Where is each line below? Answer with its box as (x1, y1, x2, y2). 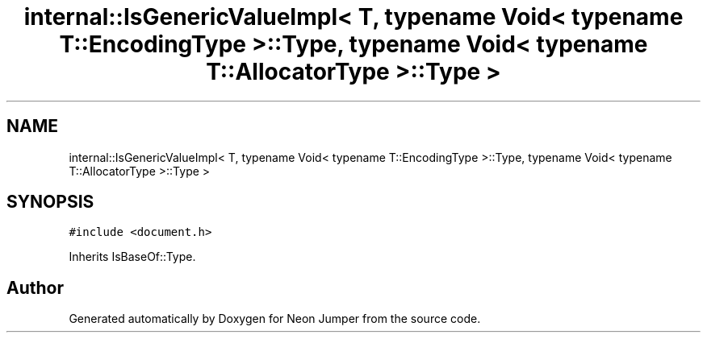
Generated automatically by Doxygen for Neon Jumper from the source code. (69, 312, 481, 326)
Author (6, 277, 64, 298)
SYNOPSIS (6, 192, 94, 213)
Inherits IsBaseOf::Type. (69, 250, 196, 264)
